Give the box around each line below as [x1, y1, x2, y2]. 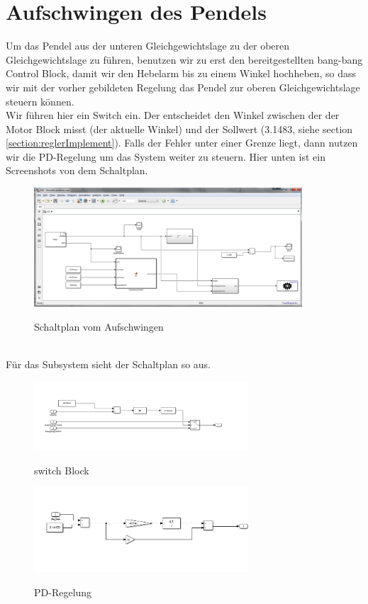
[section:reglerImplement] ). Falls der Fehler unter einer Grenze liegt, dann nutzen [6, 135, 358, 150]
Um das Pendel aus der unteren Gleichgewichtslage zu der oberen [6, 38, 290, 53]
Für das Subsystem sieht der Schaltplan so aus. [6, 357, 211, 372]
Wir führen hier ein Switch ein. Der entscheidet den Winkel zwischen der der [6, 108, 340, 122]
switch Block [34, 462, 89, 477]
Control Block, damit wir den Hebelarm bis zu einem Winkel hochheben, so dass [6, 66, 357, 81]
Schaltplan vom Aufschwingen [34, 319, 164, 334]
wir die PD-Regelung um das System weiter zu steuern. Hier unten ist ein [6, 149, 325, 164]
